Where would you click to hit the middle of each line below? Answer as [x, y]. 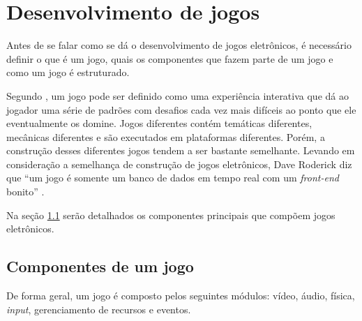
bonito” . [25, 192]
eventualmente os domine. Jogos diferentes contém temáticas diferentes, [159, 123]
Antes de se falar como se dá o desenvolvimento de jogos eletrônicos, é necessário [179, 45]
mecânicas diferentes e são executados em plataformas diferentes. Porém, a [166, 136]
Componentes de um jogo [100, 266]
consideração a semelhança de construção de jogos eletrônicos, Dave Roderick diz [179, 164]
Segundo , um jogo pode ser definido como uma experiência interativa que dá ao [178, 95]
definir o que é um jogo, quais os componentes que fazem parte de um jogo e [170, 58]
